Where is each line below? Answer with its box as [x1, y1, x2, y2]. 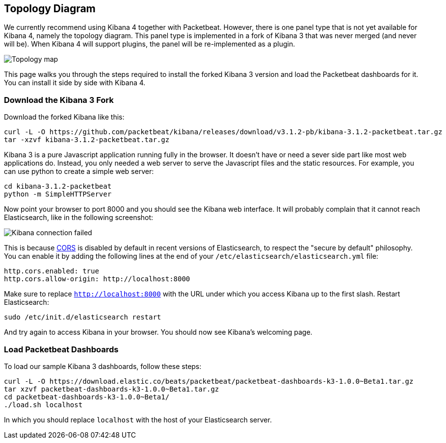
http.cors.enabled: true [4, 267, 99, 275]
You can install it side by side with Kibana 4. [4, 78, 146, 87]
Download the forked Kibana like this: [4, 113, 125, 122]
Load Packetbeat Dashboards [4, 344, 119, 354]
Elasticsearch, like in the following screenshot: [4, 213, 154, 222]
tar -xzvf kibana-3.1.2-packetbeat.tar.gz [4, 136, 170, 144]
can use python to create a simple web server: [4, 167, 154, 176]
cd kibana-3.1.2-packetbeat [4, 182, 112, 191]
